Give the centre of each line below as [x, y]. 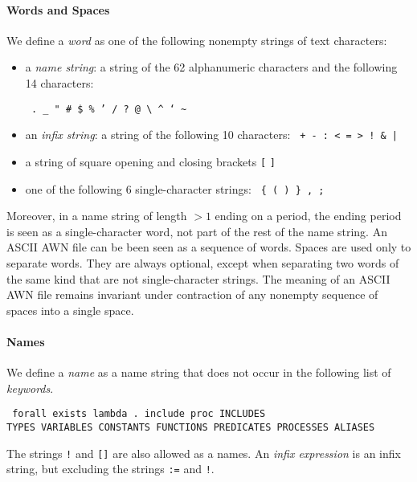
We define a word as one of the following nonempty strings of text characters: [197, 40]
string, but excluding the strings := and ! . [110, 469]
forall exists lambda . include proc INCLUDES [139, 414]
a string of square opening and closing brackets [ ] [150, 161]
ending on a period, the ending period [308, 216]
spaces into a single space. [70, 310]
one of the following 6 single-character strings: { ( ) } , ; [175, 188]
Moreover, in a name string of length [97, 216]
